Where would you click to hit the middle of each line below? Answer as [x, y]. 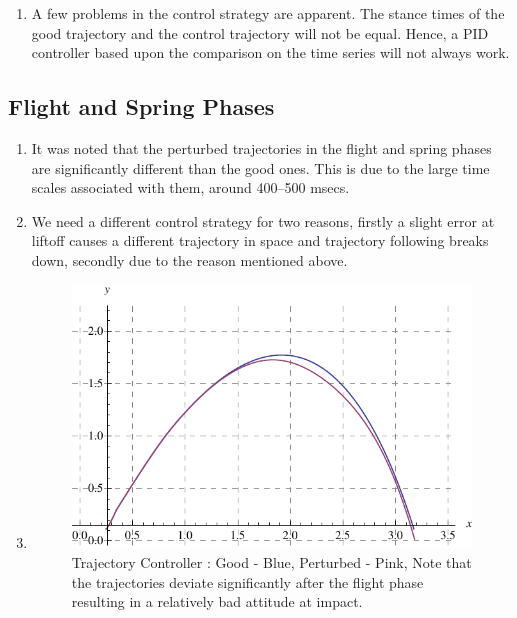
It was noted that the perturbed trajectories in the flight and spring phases [261, 147]
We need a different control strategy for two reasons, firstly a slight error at [263, 220]
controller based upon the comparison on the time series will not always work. [270, 52]
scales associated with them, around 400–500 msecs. [190, 187]
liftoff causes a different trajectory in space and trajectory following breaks [260, 240]
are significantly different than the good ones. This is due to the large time [260, 167]
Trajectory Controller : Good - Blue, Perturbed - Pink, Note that [271, 561]
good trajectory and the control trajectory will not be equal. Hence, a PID [260, 32]
